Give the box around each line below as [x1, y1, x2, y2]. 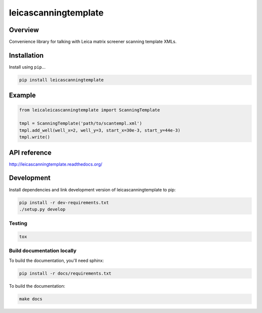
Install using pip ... [9, 64, 46, 70]
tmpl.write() [19, 134, 50, 140]
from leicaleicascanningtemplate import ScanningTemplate [19, 107, 160, 113]
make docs [19, 296, 43, 301]
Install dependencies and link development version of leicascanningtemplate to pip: [9, 187, 176, 192]
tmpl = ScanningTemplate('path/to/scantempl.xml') [19, 121, 143, 126]
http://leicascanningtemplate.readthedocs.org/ [9, 161, 103, 167]
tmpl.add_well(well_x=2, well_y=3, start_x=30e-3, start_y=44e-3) [19, 127, 180, 133]
